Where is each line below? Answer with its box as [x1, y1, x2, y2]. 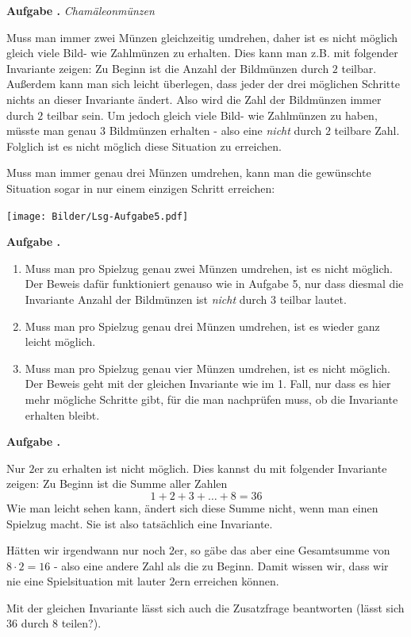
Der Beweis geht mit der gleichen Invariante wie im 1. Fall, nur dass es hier [25, 375, 391, 392]
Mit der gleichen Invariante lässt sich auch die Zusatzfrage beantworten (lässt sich [6, 599, 405, 616]
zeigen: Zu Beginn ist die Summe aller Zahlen [6, 475, 228, 492]
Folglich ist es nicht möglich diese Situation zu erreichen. [6, 137, 282, 154]
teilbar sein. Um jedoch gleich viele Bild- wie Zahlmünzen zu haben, [46, 106, 378, 123]
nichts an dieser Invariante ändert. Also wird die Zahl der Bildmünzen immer [6, 90, 382, 107]
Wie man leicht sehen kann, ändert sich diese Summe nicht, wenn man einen [6, 499, 378, 516]
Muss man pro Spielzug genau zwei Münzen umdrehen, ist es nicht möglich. [25, 259, 393, 276]
